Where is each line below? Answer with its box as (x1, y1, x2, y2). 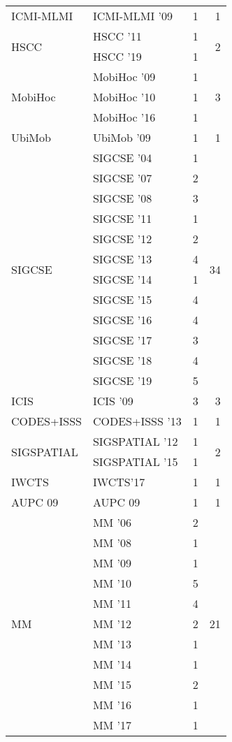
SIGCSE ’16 (92, 312, 152, 328)
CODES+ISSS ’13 (92, 413, 182, 429)
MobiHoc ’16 (92, 109, 156, 125)
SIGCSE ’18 (92, 352, 152, 368)
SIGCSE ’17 (92, 332, 152, 348)
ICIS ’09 (92, 393, 133, 409)
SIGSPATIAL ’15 (92, 453, 178, 470)
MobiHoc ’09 (92, 68, 156, 85)
